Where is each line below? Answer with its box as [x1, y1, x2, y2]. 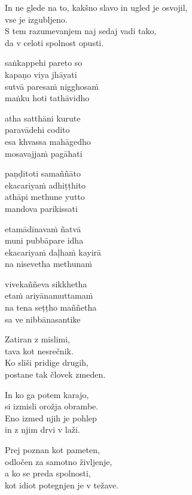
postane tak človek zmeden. [5, 368, 106, 381]
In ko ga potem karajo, [5, 388, 89, 400]
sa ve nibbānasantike [5, 312, 81, 325]
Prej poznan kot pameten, [5, 444, 100, 455]
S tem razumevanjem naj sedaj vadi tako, [5, 25, 157, 37]
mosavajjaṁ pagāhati [5, 147, 83, 159]
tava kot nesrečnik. [5, 344, 74, 357]
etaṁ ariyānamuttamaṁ [5, 289, 93, 302]
